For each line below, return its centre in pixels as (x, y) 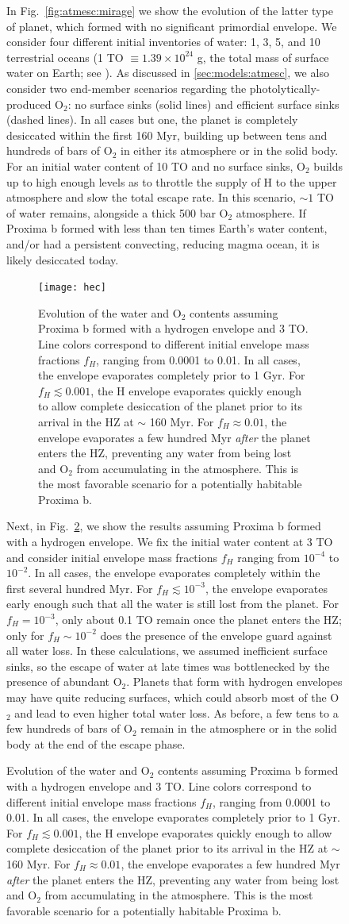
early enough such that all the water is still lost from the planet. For (173, 604)
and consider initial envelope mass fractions (112, 557)
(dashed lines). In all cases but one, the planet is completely (152, 119)
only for (25, 635)
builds (328, 166)
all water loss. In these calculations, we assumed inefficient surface (167, 651)
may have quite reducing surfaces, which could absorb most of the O (173, 697)
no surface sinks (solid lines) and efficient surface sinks (207, 104)
